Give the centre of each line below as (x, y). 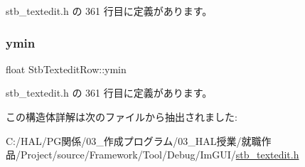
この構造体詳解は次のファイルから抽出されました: (122, 117)
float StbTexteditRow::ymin (66, 69)
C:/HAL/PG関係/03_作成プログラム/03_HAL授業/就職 (134, 140)
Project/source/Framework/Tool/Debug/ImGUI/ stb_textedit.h (160, 155)
